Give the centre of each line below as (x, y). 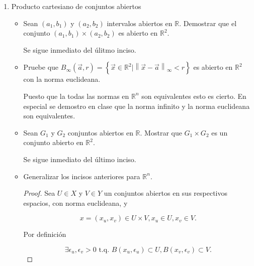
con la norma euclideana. (62, 79)
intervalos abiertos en (140, 23)
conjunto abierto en (53, 142)
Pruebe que (41, 67)
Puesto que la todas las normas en (76, 96)
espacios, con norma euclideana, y (75, 203)
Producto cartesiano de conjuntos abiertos (76, 6)
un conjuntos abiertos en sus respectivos (165, 193)
